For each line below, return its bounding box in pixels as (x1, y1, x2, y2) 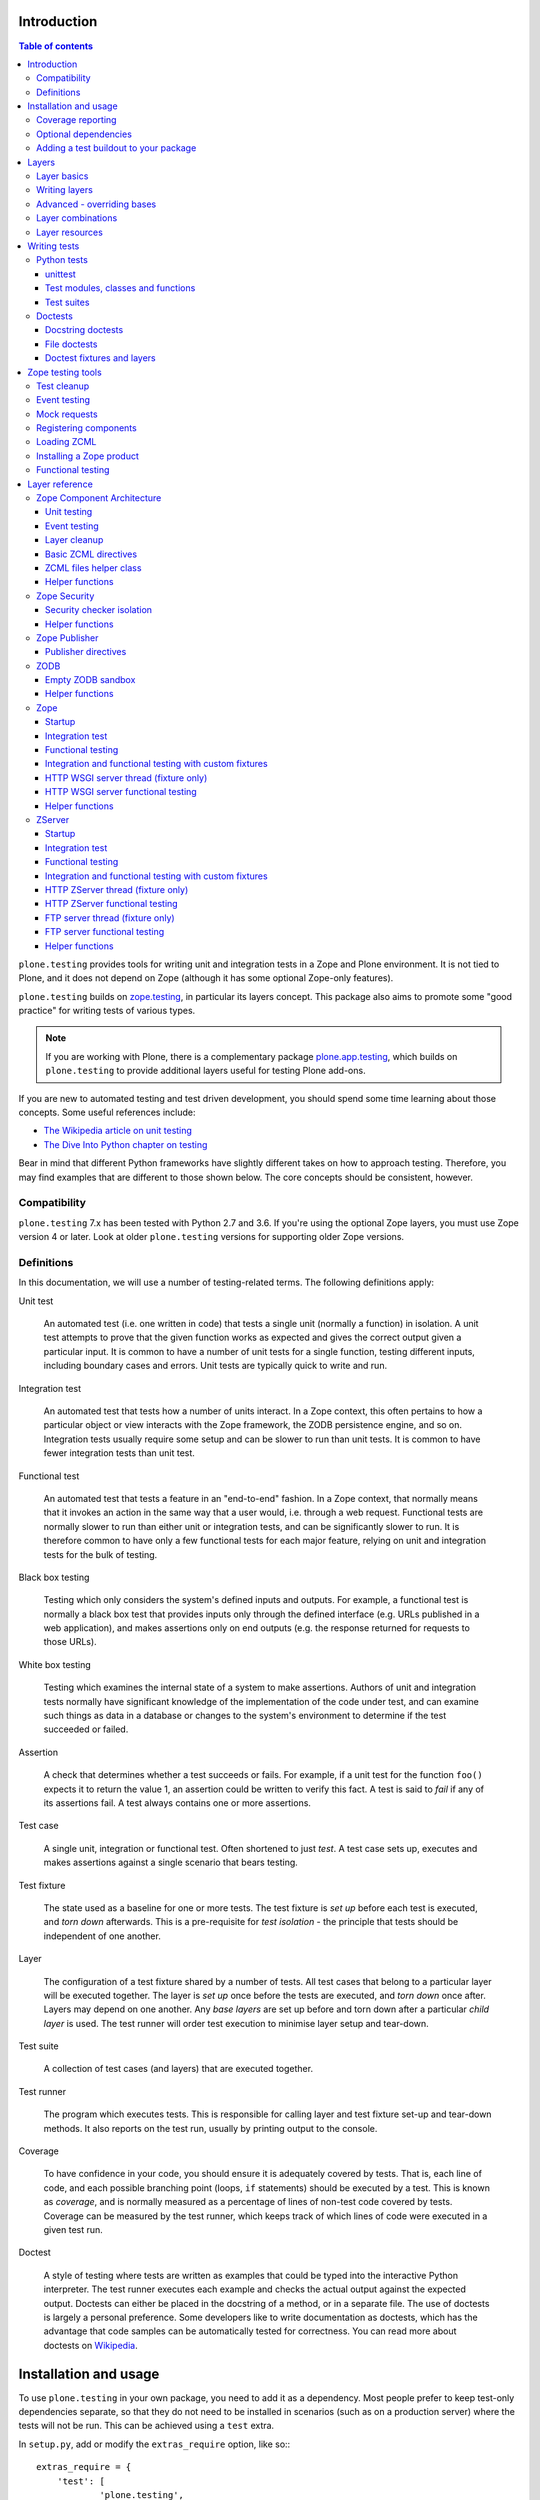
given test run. (43, 2223, 104, 2235)
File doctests (45, 338, 98, 350)
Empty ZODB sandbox (45, 674, 136, 686)
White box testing (18, 1658, 92, 1670)
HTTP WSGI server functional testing (45, 786, 197, 798)
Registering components (36, 422, 137, 434)
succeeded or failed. (43, 1723, 129, 1735)
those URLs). (43, 1636, 97, 1648)
